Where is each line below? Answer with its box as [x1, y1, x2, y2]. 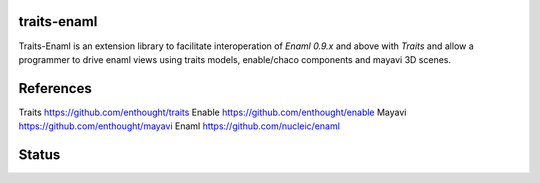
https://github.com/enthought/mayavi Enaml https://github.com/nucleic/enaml [18, 120, 340, 132]
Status [18, 146, 61, 164]
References [18, 80, 92, 97]
